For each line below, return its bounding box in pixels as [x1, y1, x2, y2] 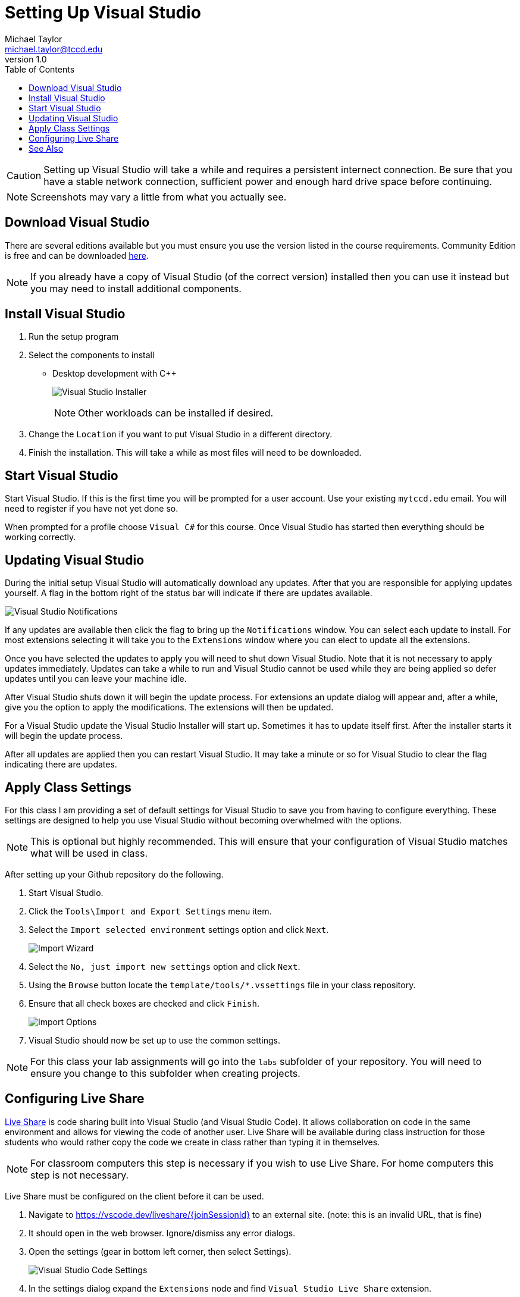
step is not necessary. [30, 1168, 129, 1181]
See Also [29, 143, 64, 153]
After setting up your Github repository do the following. [5, 869, 224, 879]
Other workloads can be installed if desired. [78, 407, 274, 419]
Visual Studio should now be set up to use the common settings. [29, 1035, 281, 1045]
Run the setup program [29, 331, 119, 342]
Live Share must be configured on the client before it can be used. [5, 1191, 264, 1201]
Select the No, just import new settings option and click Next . [29, 961, 300, 972]
